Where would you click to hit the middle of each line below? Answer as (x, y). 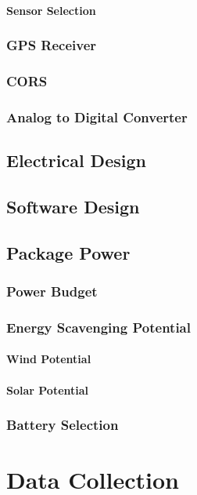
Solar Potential (48, 389)
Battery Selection (63, 425)
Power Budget (52, 291)
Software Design (73, 206)
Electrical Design (76, 160)
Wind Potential (49, 359)
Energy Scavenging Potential (98, 327)
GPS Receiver (52, 45)
